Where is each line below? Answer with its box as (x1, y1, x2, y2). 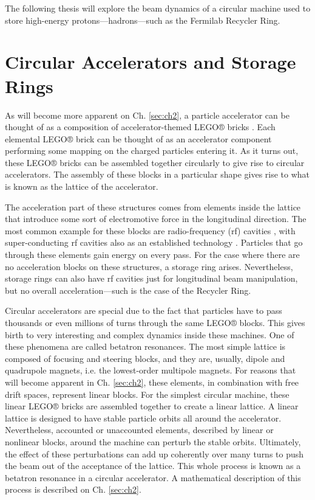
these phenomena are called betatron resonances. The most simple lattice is (5, 340, 286, 353)
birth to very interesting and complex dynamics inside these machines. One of (5, 328, 294, 341)
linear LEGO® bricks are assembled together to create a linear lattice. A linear (5, 400, 299, 412)
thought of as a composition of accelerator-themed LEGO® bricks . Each (5, 120, 276, 133)
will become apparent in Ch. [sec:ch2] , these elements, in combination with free (5, 375, 299, 388)
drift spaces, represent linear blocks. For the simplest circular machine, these (5, 387, 290, 400)
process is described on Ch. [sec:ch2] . (5, 483, 141, 496)
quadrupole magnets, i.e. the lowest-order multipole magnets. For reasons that (5, 364, 296, 377)
